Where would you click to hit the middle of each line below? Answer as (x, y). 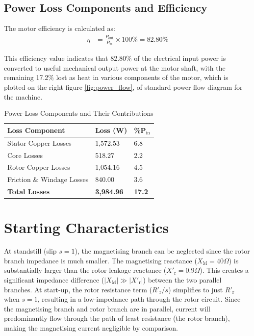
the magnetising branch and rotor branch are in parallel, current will (107, 308)
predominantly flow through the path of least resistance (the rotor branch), (117, 318)
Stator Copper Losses (39, 142)
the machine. (23, 96)
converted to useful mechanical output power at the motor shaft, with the (115, 67)
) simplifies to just (196, 289)
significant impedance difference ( (54, 280)
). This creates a (224, 270)
